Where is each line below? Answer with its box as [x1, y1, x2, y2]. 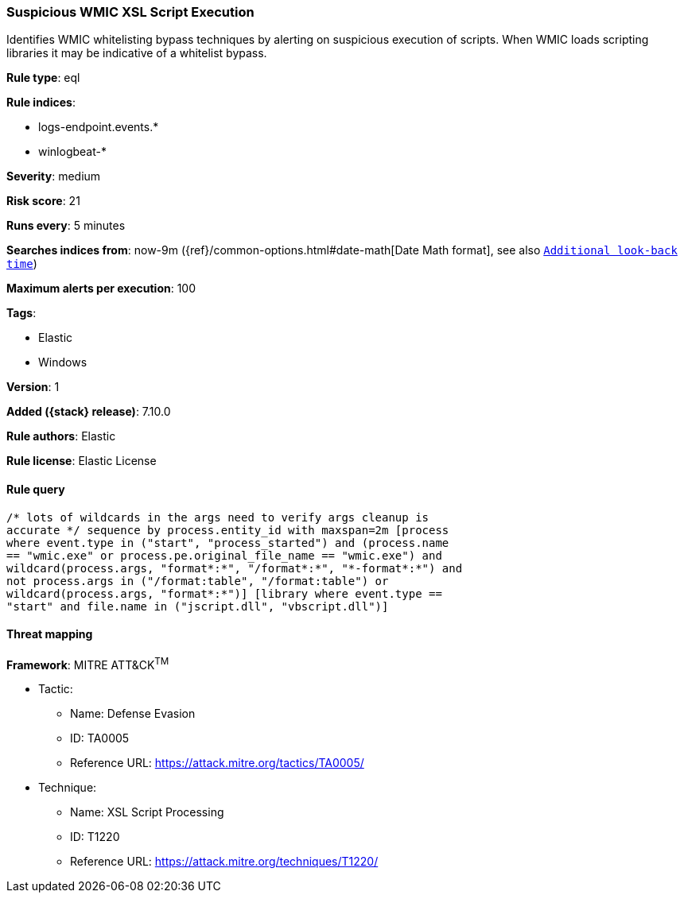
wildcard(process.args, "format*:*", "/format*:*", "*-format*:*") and [6, 561, 463, 575]
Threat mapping [6, 627, 93, 641]
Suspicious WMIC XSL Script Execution [6, 4, 255, 20]
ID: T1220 [70, 830, 120, 844]
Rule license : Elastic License [6, 454, 157, 468]
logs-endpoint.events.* [38, 120, 159, 134]
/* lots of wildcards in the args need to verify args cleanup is [6, 510, 429, 524]
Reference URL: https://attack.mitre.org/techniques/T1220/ [70, 854, 379, 869]
